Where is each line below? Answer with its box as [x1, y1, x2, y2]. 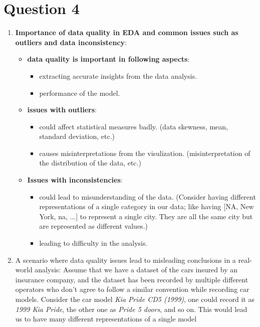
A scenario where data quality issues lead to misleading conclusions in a [15, 254, 236, 265]
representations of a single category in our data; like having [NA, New [39, 201, 254, 212]
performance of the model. [39, 87, 120, 98]
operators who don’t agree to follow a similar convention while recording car [15, 284, 249, 294]
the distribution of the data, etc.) [39, 157, 141, 168]
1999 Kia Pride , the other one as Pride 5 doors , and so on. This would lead [15, 303, 247, 314]
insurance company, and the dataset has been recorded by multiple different [15, 274, 248, 284]
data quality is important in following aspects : [27, 54, 190, 64]
